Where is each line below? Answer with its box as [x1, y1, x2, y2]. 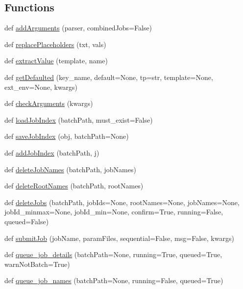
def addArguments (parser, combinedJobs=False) [4, 23, 152, 33]
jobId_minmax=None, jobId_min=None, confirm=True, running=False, [4, 207, 223, 217]
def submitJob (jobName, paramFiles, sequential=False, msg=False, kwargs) [4, 233, 234, 243]
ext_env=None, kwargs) [4, 81, 78, 92]
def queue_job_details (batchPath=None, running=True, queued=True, [4, 249, 222, 260]
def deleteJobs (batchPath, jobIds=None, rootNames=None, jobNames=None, [4, 197, 240, 207]
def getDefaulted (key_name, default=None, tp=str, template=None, [4, 72, 213, 82]
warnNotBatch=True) [4, 259, 70, 269]
